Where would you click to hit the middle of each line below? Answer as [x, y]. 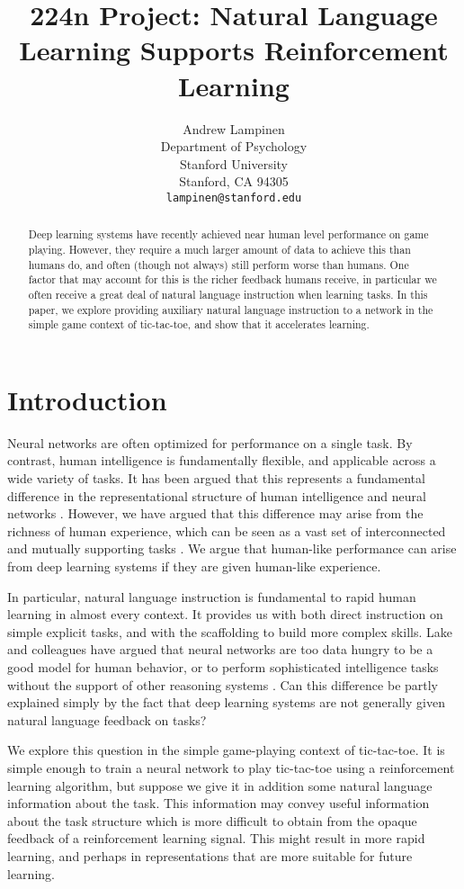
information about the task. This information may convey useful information [219, 803]
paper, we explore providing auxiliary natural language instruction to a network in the [231, 309]
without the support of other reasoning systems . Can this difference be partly [223, 684]
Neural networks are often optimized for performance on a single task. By [210, 442]
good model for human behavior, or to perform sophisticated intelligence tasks [223, 666]
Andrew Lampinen [234, 128]
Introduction [87, 399]
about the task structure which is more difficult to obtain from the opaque [212, 820]
